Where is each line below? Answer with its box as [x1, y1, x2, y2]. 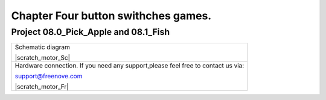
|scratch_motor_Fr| [14, 83, 69, 91]
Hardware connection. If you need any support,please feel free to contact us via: [14, 61, 245, 70]
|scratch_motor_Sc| [14, 54, 71, 62]
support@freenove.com [14, 72, 83, 81]
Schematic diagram [14, 43, 71, 51]
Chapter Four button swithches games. [11, 9, 212, 22]
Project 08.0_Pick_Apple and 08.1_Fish [11, 27, 170, 37]
